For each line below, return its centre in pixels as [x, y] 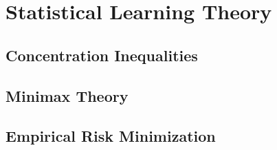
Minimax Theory [67, 95]
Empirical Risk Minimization [111, 136]
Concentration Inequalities [102, 55]
